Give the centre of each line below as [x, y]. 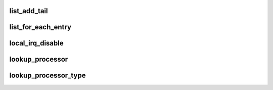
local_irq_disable [37, 43]
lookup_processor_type [48, 76]
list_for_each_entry [40, 27]
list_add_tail [29, 11]
